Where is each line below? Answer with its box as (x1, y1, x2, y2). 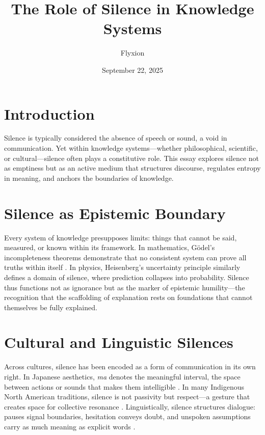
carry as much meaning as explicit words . (4, 421, 136, 431)
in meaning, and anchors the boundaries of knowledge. (4, 172, 174, 183)
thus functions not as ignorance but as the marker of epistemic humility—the (4, 282, 245, 292)
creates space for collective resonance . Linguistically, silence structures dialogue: (4, 401, 255, 412)
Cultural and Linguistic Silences (4, 332, 233, 352)
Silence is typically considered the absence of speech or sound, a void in (4, 132, 227, 143)
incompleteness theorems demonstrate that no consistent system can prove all (4, 252, 247, 262)
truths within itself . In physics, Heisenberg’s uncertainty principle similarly (4, 262, 241, 273)
